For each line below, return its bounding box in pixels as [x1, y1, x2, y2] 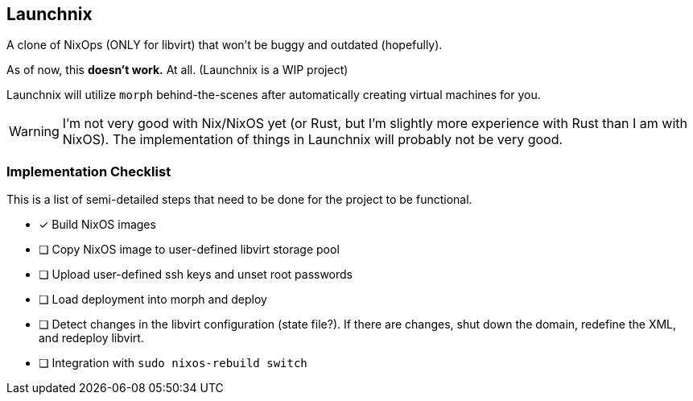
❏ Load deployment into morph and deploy [39, 292, 267, 307]
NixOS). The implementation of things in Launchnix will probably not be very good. [62, 131, 563, 148]
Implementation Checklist [6, 163, 171, 180]
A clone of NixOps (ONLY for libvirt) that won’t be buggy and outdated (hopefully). [6, 38, 443, 52]
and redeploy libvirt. [39, 331, 144, 345]
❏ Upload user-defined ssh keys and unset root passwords [39, 267, 353, 282]
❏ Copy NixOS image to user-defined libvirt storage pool [39, 242, 340, 257]
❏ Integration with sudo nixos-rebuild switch [39, 356, 307, 370]
